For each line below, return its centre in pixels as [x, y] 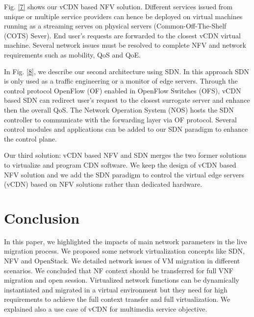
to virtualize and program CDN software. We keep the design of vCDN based [120, 164]
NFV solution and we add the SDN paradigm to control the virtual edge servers [124, 174]
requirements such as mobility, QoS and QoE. [72, 54]
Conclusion [42, 217]
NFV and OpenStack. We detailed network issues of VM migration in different [122, 260]
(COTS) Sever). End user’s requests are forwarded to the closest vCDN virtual [122, 35]
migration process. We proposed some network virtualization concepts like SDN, [124, 251]
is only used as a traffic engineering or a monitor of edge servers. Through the [121, 81]
